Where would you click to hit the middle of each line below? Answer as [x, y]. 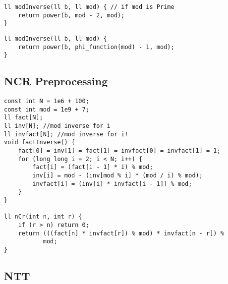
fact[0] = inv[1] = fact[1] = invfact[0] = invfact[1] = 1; [119, 151]
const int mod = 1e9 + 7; [47, 109]
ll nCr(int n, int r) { [43, 217]
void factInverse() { [40, 142]
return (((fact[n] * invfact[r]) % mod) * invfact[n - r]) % [121, 233]
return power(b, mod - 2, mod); [71, 15]
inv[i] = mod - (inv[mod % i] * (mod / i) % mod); [117, 176]
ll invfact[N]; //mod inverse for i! [66, 134]
